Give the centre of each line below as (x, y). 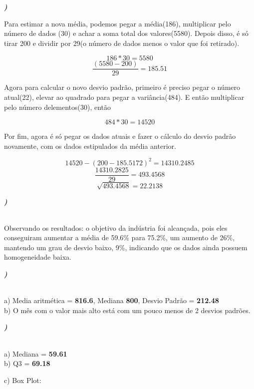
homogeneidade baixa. (38, 257)
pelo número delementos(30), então (57, 107)
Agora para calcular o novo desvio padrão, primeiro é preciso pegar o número (122, 87)
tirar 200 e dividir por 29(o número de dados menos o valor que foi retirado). (122, 43)
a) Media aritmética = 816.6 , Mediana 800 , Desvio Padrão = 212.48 (112, 300)
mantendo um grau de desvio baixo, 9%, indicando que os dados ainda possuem (126, 247)
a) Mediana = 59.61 (36, 353)
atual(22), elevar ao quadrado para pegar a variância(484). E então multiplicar (124, 97)
